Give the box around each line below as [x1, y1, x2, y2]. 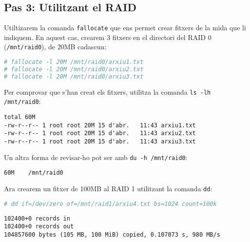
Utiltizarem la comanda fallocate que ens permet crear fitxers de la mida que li [4, 22, 246, 33]
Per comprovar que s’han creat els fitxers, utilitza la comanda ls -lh [4, 86, 211, 97]
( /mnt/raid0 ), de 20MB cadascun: [4, 41, 107, 52]
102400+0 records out [4, 223, 74, 230]
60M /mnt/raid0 [4, 169, 63, 177]
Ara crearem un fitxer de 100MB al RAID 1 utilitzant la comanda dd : [4, 183, 212, 193]
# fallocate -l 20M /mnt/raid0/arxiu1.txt [4, 59, 144, 66]
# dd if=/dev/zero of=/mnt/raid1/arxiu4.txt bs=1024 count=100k [4, 200, 217, 207]
